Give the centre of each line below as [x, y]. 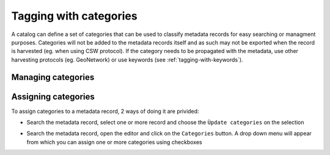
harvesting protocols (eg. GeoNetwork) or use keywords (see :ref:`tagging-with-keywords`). [127, 59]
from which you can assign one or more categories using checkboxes [114, 142]
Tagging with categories [74, 16]
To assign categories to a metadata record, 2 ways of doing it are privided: [105, 111]
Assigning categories [53, 97]
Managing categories [53, 77]
